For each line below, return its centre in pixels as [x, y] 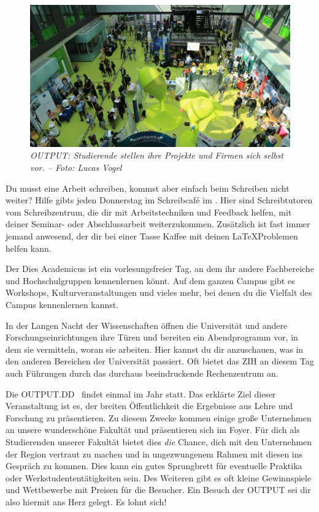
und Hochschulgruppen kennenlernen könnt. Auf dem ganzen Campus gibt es [150, 280]
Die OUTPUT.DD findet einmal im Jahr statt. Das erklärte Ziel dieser [141, 393]
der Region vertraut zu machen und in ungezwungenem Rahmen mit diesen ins [154, 454]
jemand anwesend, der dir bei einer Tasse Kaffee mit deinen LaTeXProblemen [152, 236]
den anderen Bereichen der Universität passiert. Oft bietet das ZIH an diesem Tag [160, 361]
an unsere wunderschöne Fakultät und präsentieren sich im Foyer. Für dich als [153, 430]
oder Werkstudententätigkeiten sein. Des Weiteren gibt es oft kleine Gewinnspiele [159, 477]
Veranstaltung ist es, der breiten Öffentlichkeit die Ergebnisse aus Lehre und [149, 406]
